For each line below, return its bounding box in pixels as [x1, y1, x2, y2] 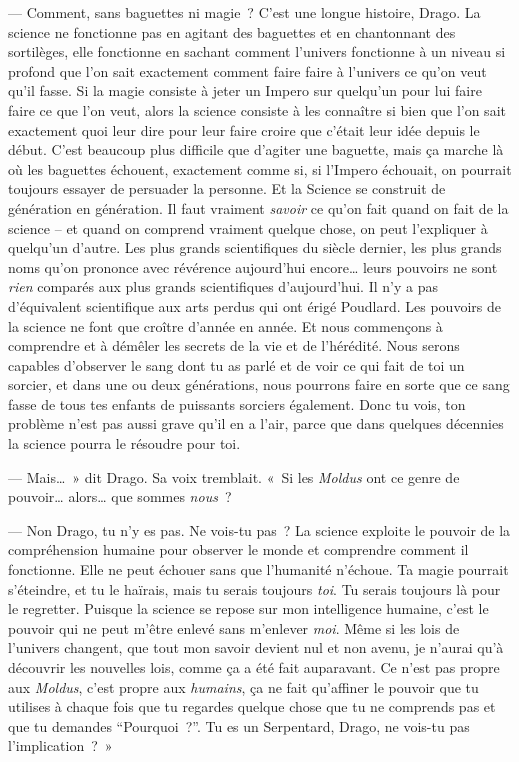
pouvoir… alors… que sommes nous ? [8, 486, 232, 507]
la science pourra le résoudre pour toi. [8, 433, 241, 454]
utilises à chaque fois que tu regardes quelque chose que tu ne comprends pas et [8, 696, 496, 717]
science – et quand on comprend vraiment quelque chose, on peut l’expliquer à [8, 217, 488, 238]
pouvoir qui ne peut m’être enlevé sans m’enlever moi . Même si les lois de [8, 617, 460, 638]
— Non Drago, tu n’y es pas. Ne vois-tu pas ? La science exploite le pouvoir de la [8, 519, 511, 540]
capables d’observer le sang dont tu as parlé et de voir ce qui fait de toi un [8, 354, 465, 375]
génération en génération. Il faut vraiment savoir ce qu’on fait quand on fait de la [8, 197, 509, 218]
